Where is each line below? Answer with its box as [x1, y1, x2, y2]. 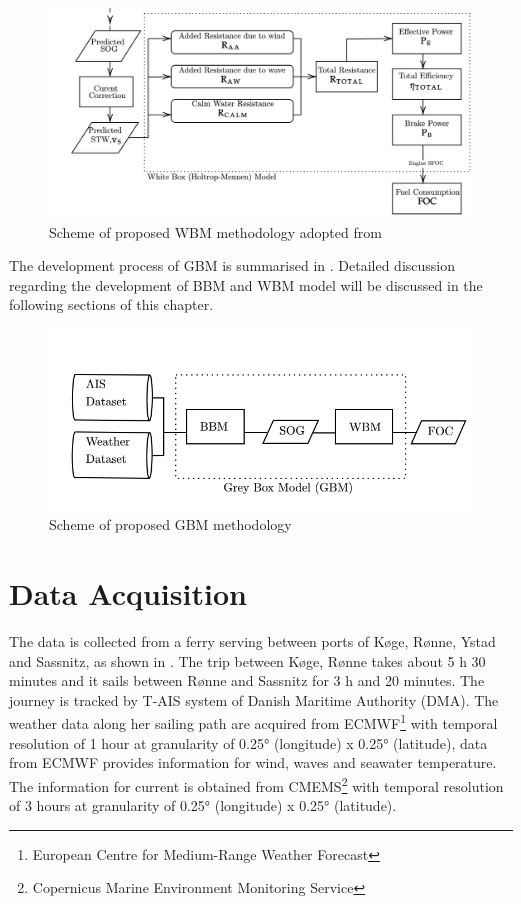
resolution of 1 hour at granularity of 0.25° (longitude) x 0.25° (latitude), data [9, 732, 488, 753]
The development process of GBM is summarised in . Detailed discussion [9, 255, 456, 276]
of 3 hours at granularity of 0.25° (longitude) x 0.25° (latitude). [9, 795, 397, 816]
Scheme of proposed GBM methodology [49, 514, 292, 535]
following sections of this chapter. [9, 294, 214, 315]
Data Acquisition [9, 573, 247, 614]
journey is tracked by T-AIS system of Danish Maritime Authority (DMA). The [9, 689, 499, 710]
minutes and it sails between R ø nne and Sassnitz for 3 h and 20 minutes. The [9, 670, 485, 691]
